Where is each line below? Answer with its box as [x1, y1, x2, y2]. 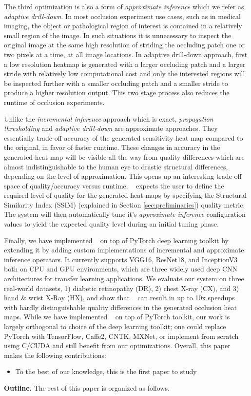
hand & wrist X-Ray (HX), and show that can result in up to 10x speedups [4, 292, 235, 303]
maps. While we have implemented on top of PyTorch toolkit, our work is [4, 312, 230, 322]
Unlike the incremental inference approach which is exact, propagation [4, 113, 213, 124]
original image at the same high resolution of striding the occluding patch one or [4, 40, 245, 50]
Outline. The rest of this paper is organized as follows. [4, 382, 170, 393]
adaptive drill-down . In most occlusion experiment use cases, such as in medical [4, 11, 241, 21]
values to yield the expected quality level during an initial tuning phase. [4, 219, 219, 229]
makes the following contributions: [4, 350, 106, 360]
